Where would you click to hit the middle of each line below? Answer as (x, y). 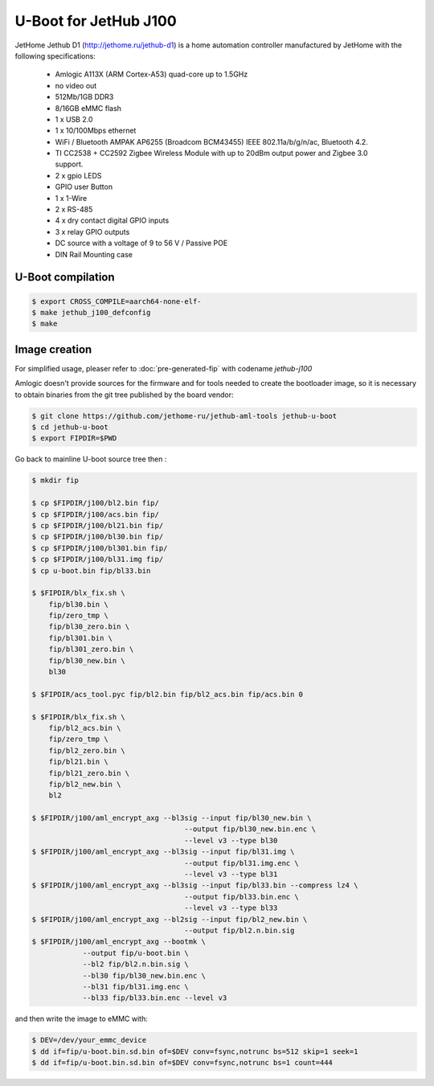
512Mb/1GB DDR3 (84, 97)
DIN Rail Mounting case (94, 254)
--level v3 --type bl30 (231, 840)
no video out (76, 85)
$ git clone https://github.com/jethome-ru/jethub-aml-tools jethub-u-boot (184, 416)
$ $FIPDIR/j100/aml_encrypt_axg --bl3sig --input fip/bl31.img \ (163, 852)
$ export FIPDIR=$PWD (74, 438)
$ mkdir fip (55, 481)
